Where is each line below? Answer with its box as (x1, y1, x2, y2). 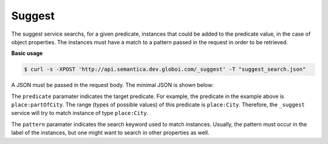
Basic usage (11, 50, 43, 57)
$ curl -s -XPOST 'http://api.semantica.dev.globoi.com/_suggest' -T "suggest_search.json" (24, 66, 306, 73)
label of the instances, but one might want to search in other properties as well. (11, 129, 210, 136)
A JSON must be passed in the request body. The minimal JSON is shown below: (11, 82, 214, 89)
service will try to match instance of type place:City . (11, 110, 149, 117)
